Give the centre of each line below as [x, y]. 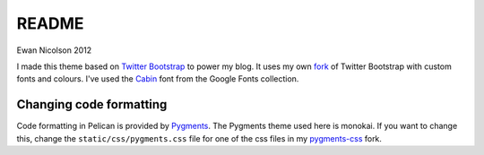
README [50, 23]
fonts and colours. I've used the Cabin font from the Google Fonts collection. [158, 79]
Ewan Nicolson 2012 [54, 50]
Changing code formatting [92, 104]
